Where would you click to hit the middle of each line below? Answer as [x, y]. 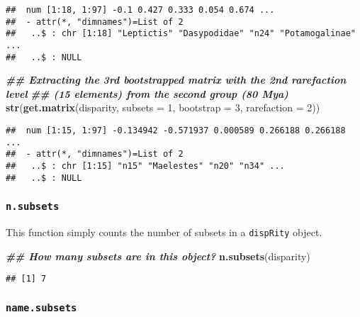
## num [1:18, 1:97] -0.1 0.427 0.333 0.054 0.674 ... [140, 10]
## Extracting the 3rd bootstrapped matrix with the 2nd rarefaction [176, 80]
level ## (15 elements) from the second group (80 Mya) [147, 93]
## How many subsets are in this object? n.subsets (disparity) [158, 256]
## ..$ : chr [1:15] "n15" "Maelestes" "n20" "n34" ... [145, 166]
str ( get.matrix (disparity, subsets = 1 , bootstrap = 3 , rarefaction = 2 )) [163, 107]
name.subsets [41, 307]
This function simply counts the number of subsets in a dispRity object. [164, 232]
